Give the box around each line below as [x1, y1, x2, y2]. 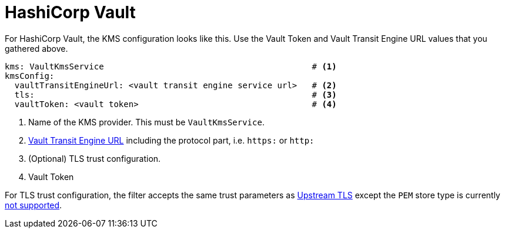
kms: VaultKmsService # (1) [5, 61, 337, 71]
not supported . [5, 199, 62, 210]
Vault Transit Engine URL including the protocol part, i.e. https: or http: [28, 135, 315, 145]
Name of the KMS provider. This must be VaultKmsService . [28, 116, 265, 127]
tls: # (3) [14, 89, 337, 99]
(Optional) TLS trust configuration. [28, 153, 161, 164]
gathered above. [5, 43, 68, 54]
